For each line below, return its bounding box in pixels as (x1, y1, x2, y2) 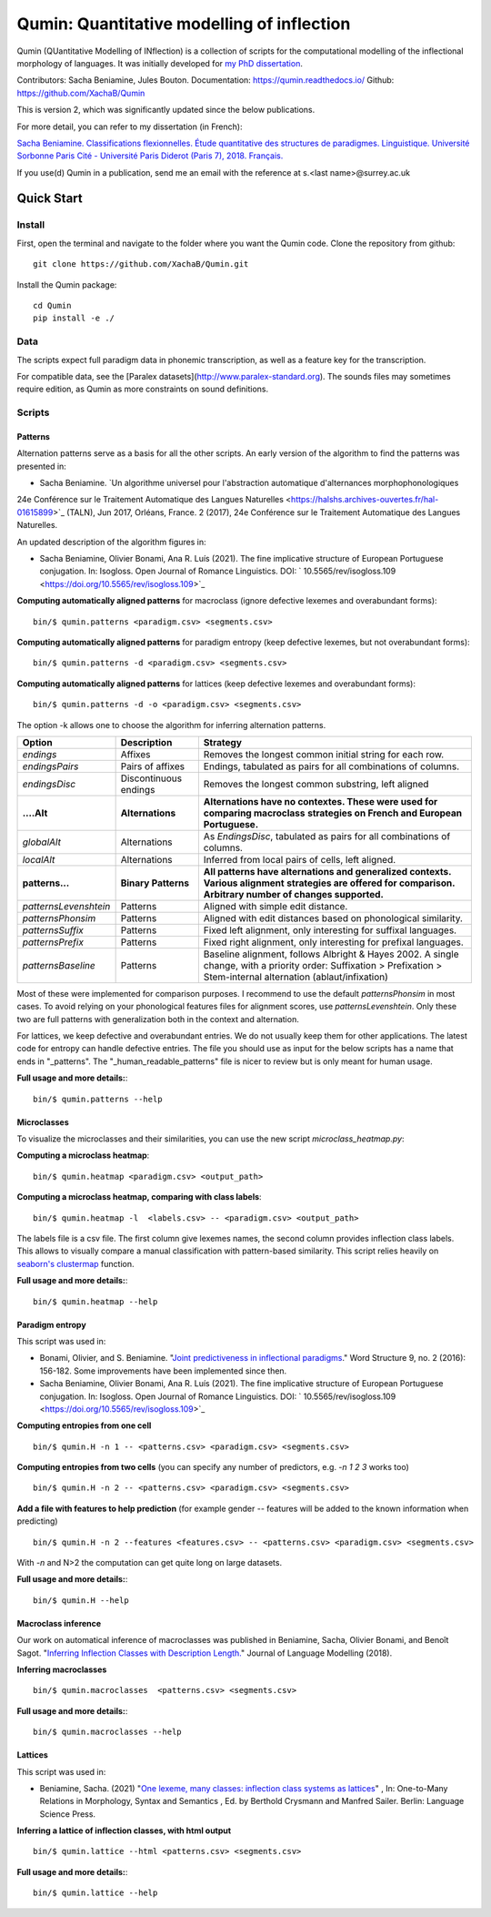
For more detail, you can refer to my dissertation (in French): (16, 121, 243, 132)
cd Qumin (33, 300, 72, 310)
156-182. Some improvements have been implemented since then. (39, 1365, 287, 1376)
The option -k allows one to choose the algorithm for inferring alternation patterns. (16, 719, 326, 730)
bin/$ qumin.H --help (33, 1595, 129, 1606)
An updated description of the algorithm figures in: (16, 536, 206, 547)
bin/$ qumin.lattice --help (33, 1888, 158, 1898)
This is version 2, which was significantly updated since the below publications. (16, 105, 316, 116)
